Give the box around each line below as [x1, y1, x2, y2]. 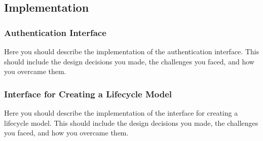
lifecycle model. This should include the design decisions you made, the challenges [4, 117, 258, 128]
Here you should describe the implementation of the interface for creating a [4, 108, 238, 118]
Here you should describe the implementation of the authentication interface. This [4, 46, 259, 56]
